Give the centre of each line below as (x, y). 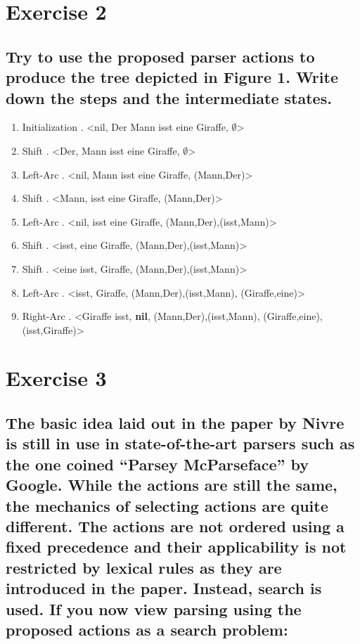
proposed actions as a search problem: (147, 629)
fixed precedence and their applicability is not (176, 547)
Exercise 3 (56, 378)
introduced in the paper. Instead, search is (164, 588)
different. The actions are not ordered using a (175, 526)
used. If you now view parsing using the (154, 608)
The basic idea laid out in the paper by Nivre (175, 423)
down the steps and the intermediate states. (169, 97)
